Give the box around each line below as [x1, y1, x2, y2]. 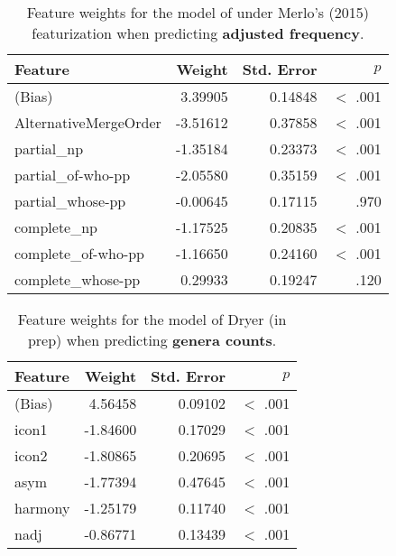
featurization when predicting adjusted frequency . [32, 23, 364, 43]
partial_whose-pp [14, 190, 126, 211]
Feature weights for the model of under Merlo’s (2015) [26, 2, 369, 23]
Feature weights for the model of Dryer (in [17, 309, 287, 329]
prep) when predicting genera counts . [27, 329, 277, 350]
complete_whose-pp [14, 269, 141, 290]
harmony [14, 497, 70, 518]
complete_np [14, 217, 98, 237]
